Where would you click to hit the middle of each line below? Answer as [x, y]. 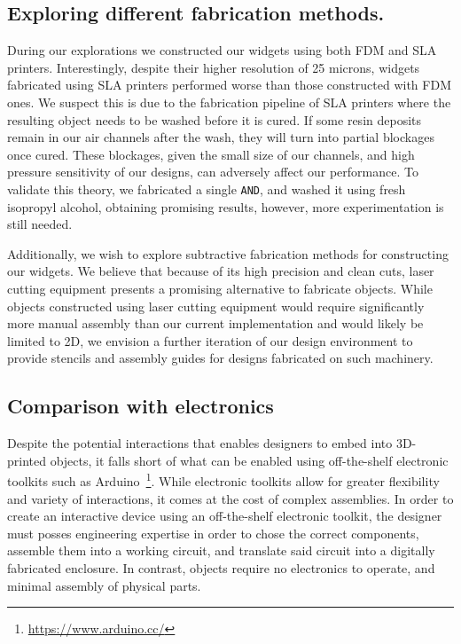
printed [27, 460]
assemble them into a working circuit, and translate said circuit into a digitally [221, 550]
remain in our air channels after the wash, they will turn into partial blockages [221, 137]
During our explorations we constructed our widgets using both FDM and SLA [222, 50]
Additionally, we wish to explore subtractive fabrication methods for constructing [228, 253]
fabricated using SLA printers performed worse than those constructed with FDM [229, 85]
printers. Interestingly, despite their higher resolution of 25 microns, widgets [214, 67]
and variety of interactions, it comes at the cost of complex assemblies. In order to [230, 498]
